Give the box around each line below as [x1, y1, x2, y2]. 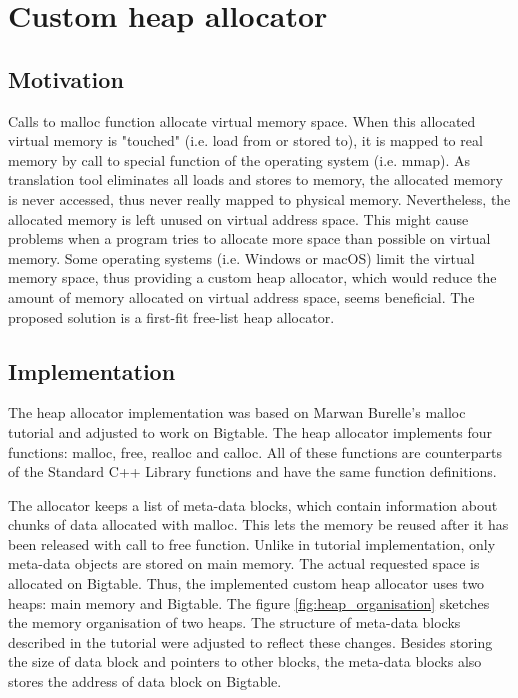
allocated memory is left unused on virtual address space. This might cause [8, 208, 469, 229]
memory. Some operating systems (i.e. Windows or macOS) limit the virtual [8, 247, 475, 268]
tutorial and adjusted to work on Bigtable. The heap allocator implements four [8, 421, 492, 442]
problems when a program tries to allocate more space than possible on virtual [8, 228, 491, 249]
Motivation [8, 63, 124, 94]
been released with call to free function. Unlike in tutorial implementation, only [8, 533, 496, 554]
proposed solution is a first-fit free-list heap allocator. [8, 306, 335, 327]
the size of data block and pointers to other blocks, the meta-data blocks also [8, 651, 482, 672]
